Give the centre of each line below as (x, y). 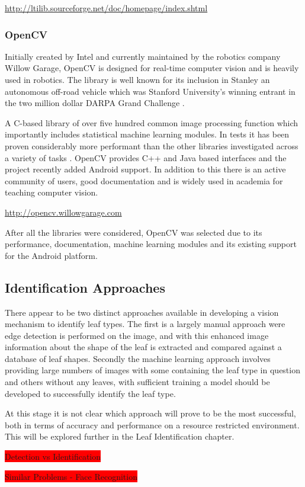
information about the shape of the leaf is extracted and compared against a (143, 347)
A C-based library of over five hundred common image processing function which (152, 122)
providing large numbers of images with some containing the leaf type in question (152, 370)
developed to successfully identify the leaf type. (90, 393)
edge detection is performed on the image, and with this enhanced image (137, 335)
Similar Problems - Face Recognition (71, 476)
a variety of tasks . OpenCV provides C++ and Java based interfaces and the (146, 157)
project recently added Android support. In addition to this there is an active (145, 169)
